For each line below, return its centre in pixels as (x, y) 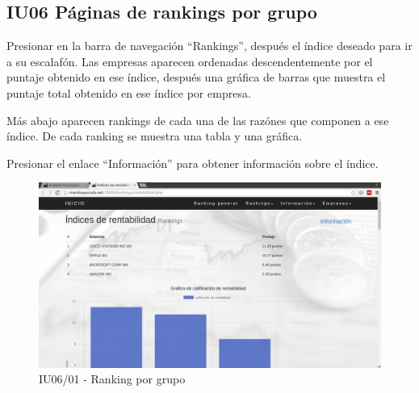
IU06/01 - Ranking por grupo (112, 379)
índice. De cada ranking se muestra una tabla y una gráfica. (155, 136)
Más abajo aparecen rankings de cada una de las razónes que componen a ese (198, 120)
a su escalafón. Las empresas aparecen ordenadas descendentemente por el (190, 61)
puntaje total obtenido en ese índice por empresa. (129, 92)
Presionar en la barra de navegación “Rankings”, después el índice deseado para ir (209, 46)
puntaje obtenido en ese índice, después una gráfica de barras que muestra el (196, 77)
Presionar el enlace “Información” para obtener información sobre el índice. (193, 163)
